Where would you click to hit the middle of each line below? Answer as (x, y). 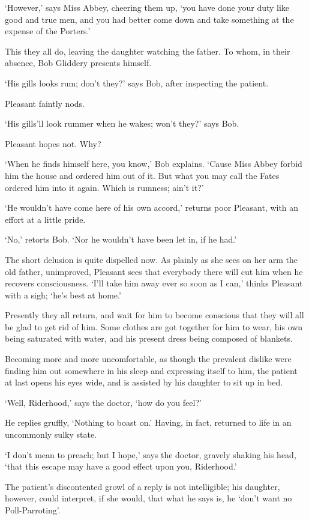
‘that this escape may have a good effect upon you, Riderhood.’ (121, 466)
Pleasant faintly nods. (45, 103)
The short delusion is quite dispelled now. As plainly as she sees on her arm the (151, 259)
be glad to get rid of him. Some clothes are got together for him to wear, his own (154, 326)
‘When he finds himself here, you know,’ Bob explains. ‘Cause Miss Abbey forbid (154, 164)
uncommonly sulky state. (51, 434)
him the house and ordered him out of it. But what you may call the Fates (142, 175)
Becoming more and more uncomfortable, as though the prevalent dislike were (148, 359)
